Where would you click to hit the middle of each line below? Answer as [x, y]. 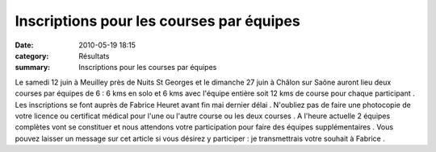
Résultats [94, 55]
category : [32, 55]
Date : [24, 45]
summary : [33, 68]
